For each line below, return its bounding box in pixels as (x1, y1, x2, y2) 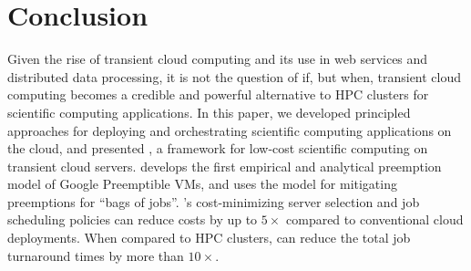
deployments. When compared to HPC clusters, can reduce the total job (7, 228, 411, 247)
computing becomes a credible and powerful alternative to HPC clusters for (7, 85, 429, 104)
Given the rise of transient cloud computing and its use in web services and (7, 49, 428, 68)
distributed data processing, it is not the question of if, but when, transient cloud (7, 67, 462, 86)
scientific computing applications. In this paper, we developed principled (7, 102, 411, 121)
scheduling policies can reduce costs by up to (7, 210, 258, 229)
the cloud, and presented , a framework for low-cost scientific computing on (7, 139, 428, 158)
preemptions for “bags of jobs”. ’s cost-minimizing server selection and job (7, 192, 420, 211)
